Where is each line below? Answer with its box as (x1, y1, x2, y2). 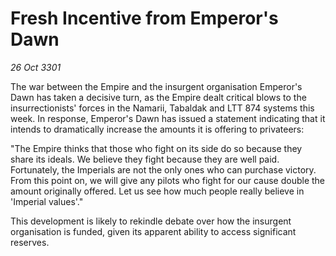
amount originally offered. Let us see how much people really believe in (10, 185, 305, 197)
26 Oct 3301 (10, 61, 62, 73)
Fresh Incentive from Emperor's (10, 7, 279, 30)
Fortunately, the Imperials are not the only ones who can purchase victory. (10, 163, 317, 176)
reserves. (10, 236, 50, 248)
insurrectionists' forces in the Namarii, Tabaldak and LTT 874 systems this (10, 102, 315, 114)
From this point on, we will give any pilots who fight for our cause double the (10, 174, 326, 186)
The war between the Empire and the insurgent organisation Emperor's (10, 80, 303, 92)
